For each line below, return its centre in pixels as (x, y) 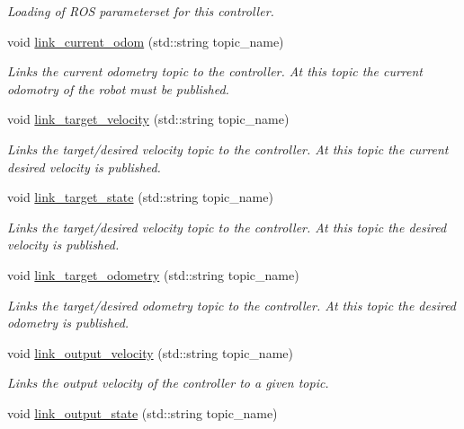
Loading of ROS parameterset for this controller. (141, 11)
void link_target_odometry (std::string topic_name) (153, 274)
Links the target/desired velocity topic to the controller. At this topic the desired (227, 227)
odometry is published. (68, 323)
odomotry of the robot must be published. (118, 88)
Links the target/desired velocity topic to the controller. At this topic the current (228, 149)
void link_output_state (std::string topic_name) (143, 412)
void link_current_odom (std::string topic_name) (146, 41)
